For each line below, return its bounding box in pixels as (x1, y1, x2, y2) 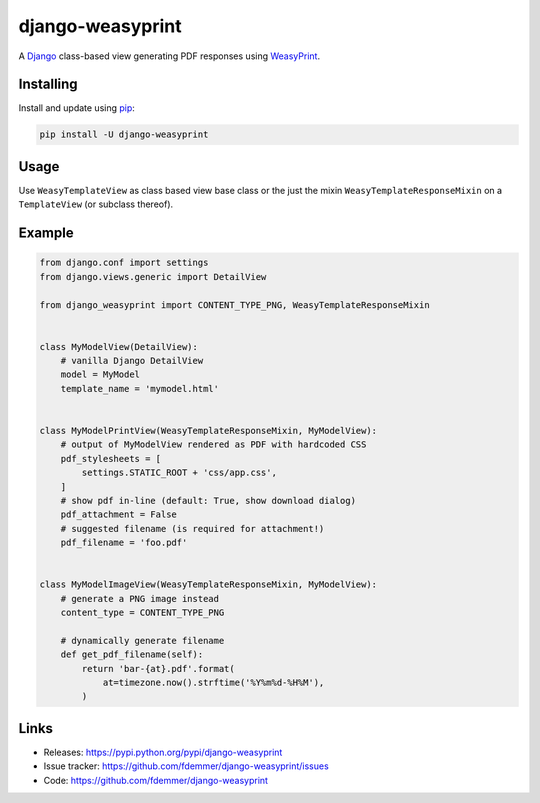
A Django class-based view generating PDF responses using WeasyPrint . (18, 50, 320, 62)
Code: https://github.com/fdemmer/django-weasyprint (43, 774, 269, 786)
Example (18, 225, 74, 242)
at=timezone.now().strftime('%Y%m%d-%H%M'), (102, 677, 325, 689)
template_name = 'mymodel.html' (60, 383, 220, 394)
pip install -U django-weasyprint (39, 129, 209, 140)
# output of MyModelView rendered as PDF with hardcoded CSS (60, 439, 367, 450)
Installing (18, 76, 79, 93)
